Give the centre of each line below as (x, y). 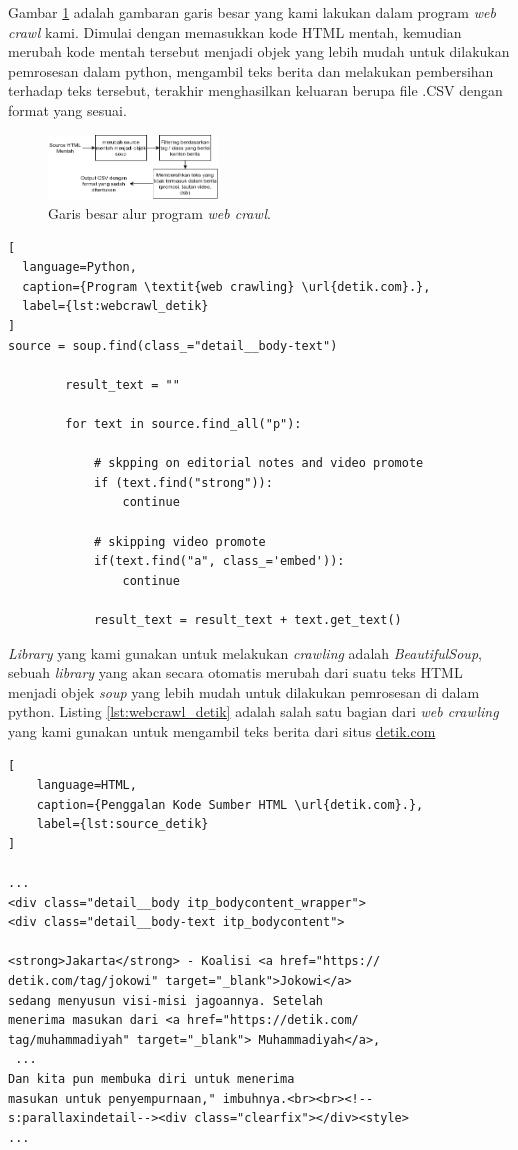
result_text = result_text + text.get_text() (247, 619)
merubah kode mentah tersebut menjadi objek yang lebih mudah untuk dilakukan (259, 51)
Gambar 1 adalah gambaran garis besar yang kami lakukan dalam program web (252, 12)
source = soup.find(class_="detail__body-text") (173, 345)
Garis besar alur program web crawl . (159, 213)
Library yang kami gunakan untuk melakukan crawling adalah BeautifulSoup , (245, 652)
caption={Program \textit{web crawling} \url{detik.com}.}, (226, 286)
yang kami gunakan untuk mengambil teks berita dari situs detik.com (222, 730)
